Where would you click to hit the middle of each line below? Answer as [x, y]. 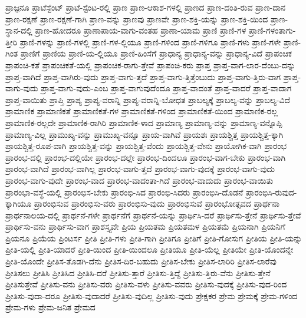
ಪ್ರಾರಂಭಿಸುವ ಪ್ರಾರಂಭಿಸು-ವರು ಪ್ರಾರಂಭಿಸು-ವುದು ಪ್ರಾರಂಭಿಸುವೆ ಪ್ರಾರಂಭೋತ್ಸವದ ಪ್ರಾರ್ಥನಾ [157, 203]
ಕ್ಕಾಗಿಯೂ [19, 203]
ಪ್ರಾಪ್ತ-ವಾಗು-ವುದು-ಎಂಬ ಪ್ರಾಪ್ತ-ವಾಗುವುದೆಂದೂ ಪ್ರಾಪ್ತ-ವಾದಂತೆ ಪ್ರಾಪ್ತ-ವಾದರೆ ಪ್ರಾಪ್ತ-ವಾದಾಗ [166, 88]
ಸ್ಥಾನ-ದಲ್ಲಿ [19, 30]
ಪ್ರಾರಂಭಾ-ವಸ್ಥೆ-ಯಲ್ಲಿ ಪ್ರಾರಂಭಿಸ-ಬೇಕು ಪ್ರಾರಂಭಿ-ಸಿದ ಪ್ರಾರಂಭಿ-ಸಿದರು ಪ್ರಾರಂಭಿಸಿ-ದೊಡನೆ [124, 192]
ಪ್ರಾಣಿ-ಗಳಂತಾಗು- [272, 30]
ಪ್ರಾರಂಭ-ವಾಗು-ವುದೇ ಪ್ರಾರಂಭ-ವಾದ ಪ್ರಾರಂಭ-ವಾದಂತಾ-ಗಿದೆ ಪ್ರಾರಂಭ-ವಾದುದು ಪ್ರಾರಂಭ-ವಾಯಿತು [139, 180]
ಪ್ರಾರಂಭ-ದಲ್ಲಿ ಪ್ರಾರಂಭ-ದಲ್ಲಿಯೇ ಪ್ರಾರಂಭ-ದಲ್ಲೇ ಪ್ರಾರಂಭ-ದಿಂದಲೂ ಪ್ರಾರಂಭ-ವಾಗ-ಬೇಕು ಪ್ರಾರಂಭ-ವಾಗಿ [146, 157]
